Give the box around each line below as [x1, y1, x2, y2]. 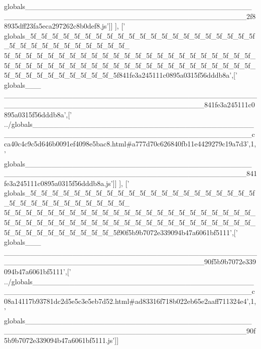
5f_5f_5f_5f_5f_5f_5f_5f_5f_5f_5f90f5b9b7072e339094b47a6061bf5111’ [4, 227, 232, 237]
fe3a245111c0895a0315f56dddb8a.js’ [4, 178, 113, 188]
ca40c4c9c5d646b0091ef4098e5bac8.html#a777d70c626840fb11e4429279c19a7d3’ [4, 138, 249, 149]
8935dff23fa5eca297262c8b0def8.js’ [4, 21, 109, 31]
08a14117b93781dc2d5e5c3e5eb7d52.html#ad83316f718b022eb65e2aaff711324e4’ [4, 295, 249, 306]
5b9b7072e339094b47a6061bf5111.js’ [4, 335, 115, 345]
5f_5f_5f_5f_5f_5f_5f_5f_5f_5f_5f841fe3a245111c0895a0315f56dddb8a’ [4, 70, 232, 80]
